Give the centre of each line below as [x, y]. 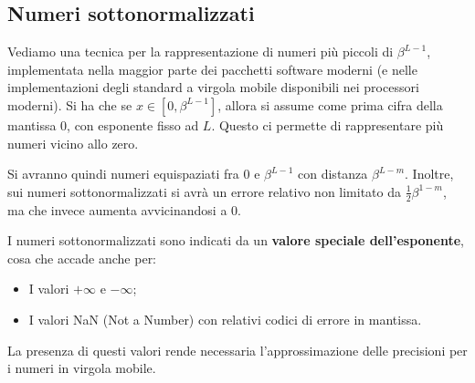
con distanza [333, 174]
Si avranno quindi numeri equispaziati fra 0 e [134, 174]
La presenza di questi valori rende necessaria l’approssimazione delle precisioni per [237, 350]
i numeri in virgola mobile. [82, 368]
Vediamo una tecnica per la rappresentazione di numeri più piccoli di [201, 52]
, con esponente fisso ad [133, 124]
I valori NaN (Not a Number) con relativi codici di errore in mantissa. [225, 319]
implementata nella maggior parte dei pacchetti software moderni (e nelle [212, 69]
